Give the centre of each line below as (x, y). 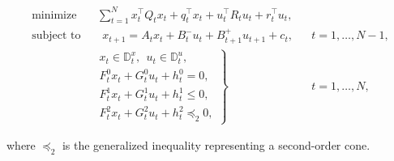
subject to (56, 36)
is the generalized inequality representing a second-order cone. (216, 145)
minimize (54, 15)
